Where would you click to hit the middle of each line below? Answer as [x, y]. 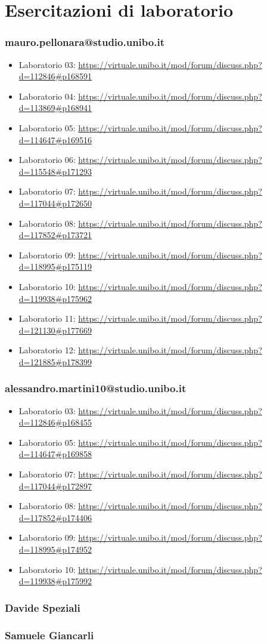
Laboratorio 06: [47, 160]
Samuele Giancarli [49, 635]
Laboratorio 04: [47, 96]
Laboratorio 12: [47, 350]
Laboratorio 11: [47, 318]
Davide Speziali [43, 607]
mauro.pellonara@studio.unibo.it [85, 42]
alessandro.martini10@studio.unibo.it [96, 388]
